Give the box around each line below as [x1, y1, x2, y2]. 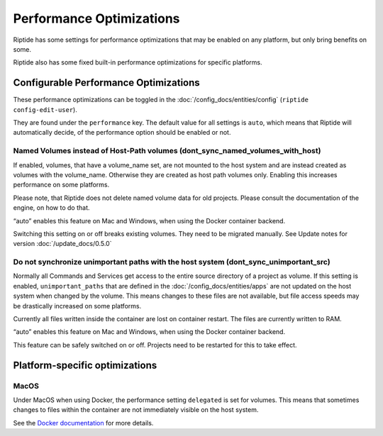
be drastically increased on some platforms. [13, 301, 142, 310]
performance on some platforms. [13, 181, 110, 189]
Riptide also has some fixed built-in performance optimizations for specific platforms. [13, 58, 262, 67]
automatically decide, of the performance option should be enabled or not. [13, 128, 231, 137]
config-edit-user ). [13, 105, 77, 113]
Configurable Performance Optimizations [13, 77, 200, 89]
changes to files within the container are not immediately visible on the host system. [13, 406, 259, 414]
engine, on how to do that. [13, 203, 90, 212]
